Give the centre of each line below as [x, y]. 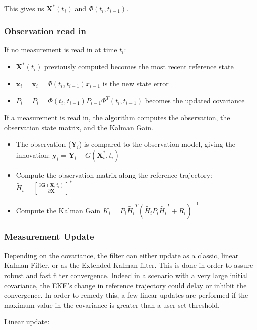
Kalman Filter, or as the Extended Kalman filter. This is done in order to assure [129, 265]
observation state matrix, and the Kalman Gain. [79, 127]
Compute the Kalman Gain [58, 210]
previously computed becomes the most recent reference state [139, 66]
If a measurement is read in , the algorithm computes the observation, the [117, 117]
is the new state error [136, 83]
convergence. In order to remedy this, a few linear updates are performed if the [126, 295]
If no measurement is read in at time [61, 49]
